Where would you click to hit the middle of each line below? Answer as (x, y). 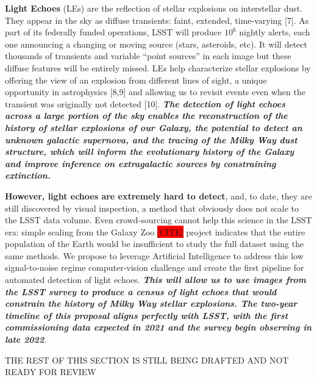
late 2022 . (26, 339)
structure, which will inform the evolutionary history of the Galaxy (150, 152)
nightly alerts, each (275, 32)
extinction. (28, 175)
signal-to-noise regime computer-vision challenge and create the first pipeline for (155, 267)
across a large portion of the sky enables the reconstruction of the (146, 116)
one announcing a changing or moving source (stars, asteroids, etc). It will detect (156, 44)
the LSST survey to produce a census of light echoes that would (141, 291)
